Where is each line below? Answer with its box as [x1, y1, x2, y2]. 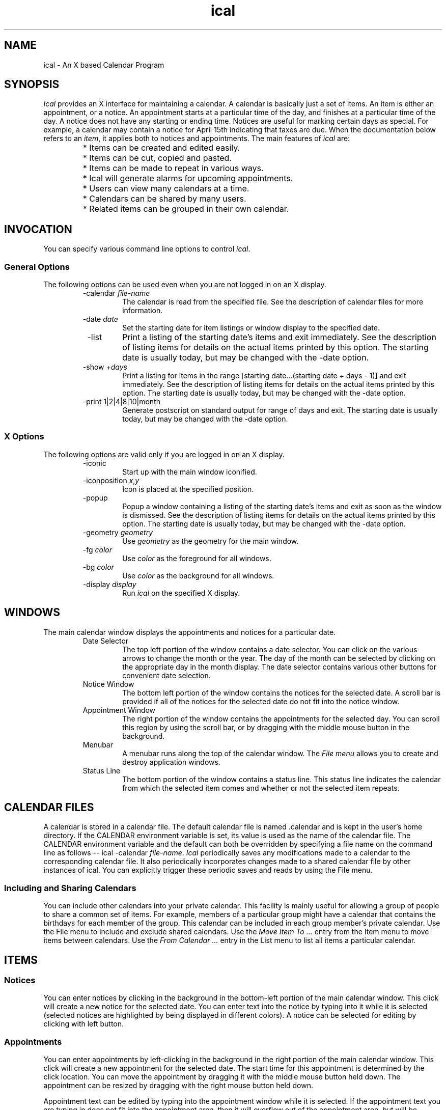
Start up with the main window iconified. [122, 467, 257, 476]
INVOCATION [4, 223, 72, 236]
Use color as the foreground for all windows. [122, 553, 271, 563]
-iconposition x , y [82, 476, 140, 485]
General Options [4, 261, 70, 272]
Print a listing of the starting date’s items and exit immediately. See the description [122, 332, 436, 343]
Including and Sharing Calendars [4, 882, 136, 893]
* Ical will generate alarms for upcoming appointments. [82, 173, 293, 184]
